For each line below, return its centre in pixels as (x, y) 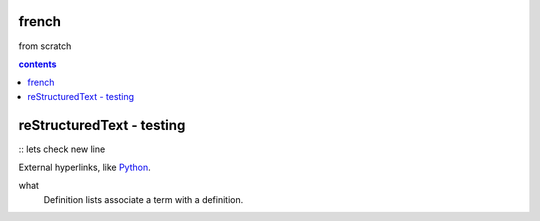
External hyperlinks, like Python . (84, 167)
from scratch (45, 46)
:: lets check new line (62, 149)
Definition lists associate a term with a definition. (143, 199)
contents (37, 64)
